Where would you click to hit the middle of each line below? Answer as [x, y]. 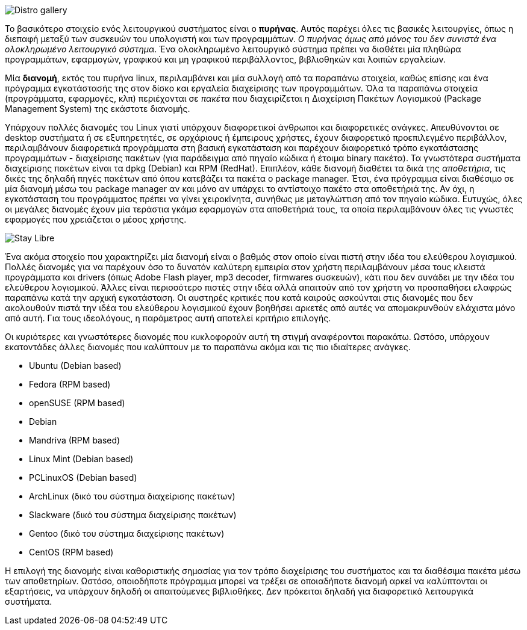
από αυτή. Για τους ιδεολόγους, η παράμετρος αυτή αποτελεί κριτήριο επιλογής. [168, 318]
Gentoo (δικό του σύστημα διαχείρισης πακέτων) [127, 533]
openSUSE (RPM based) [77, 403]
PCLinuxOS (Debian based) [83, 477]
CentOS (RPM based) [71, 552]
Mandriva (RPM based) [75, 440]
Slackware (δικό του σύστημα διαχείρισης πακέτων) [133, 515]
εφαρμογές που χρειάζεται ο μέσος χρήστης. [96, 219]
